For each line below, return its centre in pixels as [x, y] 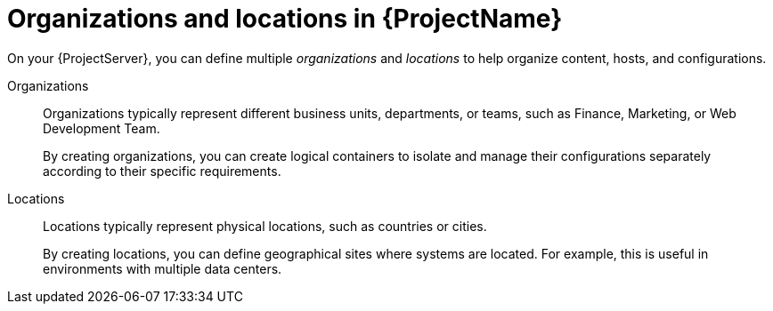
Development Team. [102, 128]
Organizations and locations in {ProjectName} [285, 19]
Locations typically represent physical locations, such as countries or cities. [265, 226]
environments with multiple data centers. [163, 268]
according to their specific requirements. [162, 171]
